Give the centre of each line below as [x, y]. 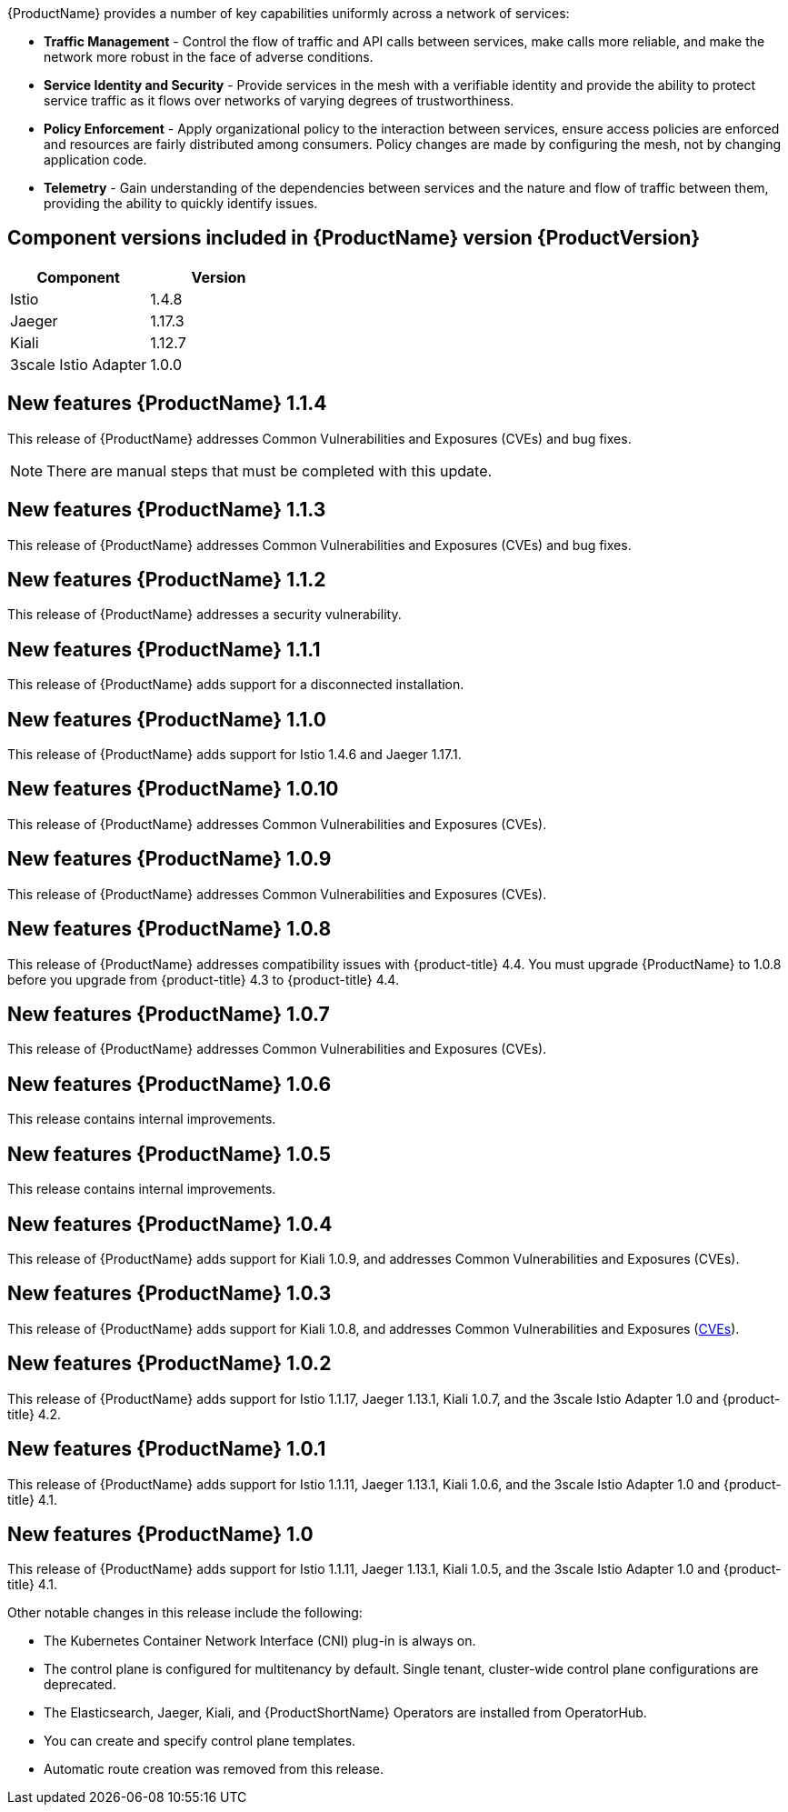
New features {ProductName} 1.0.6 [170, 1084]
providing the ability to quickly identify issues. [181, 203]
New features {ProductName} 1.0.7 [169, 1015]
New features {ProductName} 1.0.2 [170, 1364]
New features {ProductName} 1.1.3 [167, 510]
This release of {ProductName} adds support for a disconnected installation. [236, 685]
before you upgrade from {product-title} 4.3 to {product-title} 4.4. [203, 979]
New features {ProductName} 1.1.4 [167, 404]
